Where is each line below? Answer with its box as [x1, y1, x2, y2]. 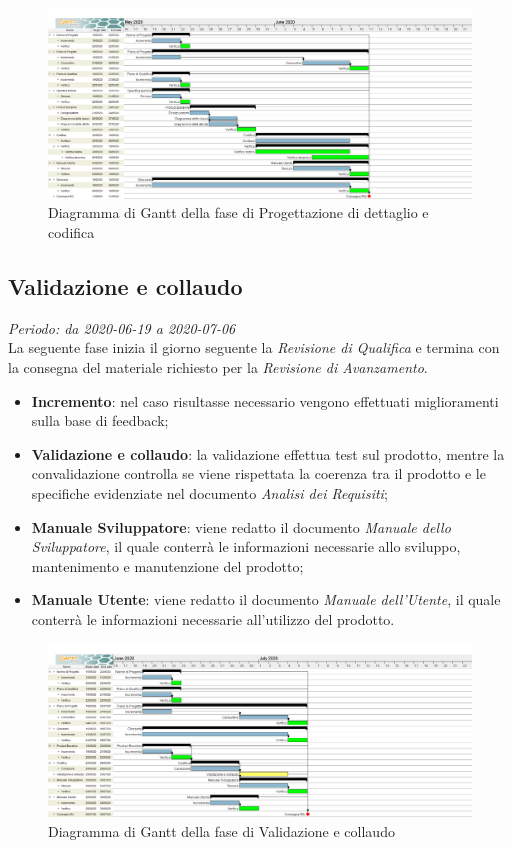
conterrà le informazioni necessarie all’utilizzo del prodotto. [31, 608, 395, 629]
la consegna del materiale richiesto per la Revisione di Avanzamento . [8, 357, 428, 378]
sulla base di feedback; [31, 410, 169, 431]
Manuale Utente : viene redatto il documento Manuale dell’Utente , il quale [31, 589, 501, 610]
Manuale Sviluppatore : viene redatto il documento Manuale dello [31, 516, 451, 537]
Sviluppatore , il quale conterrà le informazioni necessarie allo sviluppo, [31, 536, 461, 557]
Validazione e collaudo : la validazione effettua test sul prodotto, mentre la [31, 443, 505, 464]
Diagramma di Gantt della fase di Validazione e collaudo [48, 820, 395, 841]
